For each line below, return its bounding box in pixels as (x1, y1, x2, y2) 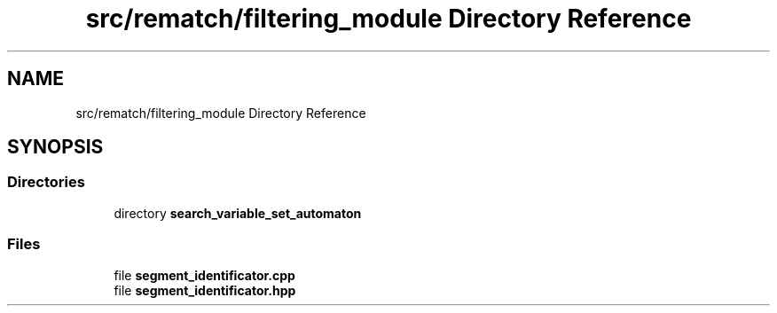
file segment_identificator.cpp (114, 267, 295, 283)
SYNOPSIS (7, 136, 104, 159)
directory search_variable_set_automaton (114, 205, 362, 221)
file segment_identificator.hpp (114, 282, 296, 298)
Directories (7, 173, 85, 192)
